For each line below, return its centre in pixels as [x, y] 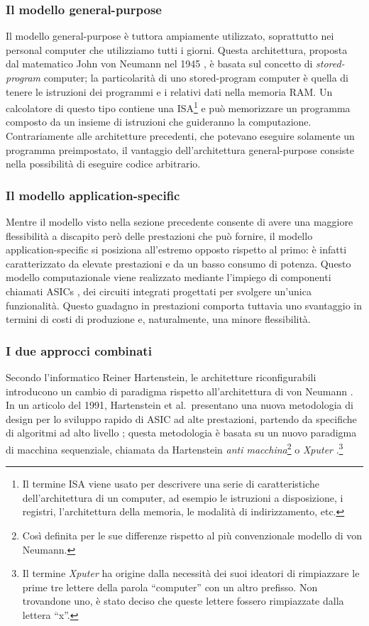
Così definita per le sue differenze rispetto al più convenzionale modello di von [192, 535]
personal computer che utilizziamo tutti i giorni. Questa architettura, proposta [177, 49]
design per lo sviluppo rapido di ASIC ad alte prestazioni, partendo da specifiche [181, 418]
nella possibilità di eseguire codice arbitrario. [103, 164]
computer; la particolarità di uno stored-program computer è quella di [196, 77]
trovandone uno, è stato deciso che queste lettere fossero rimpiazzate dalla [183, 601]
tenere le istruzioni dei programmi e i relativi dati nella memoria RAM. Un [169, 91]
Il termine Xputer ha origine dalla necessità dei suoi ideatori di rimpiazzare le [191, 573]
